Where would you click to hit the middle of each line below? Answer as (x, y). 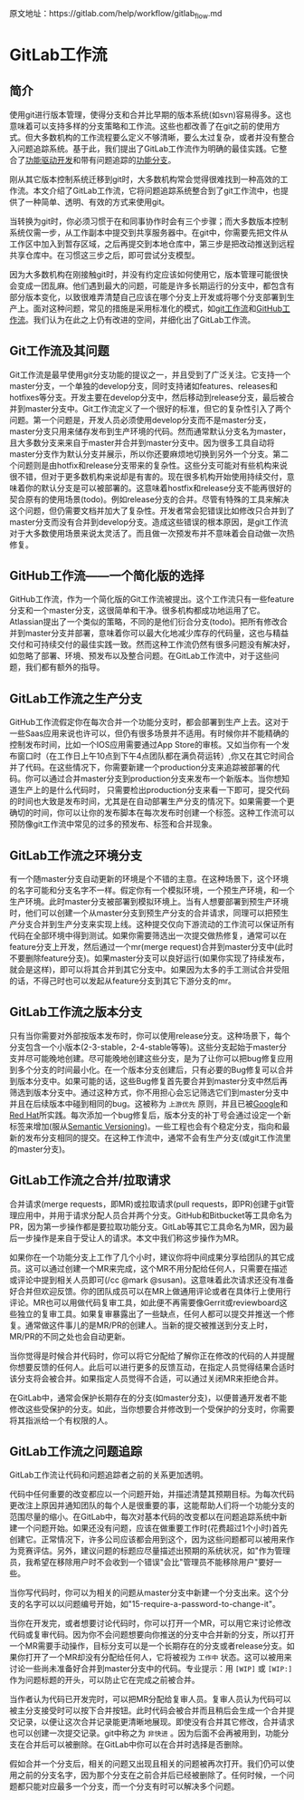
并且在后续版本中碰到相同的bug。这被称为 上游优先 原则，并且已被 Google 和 (149, 1103)
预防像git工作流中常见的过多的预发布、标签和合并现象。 (113, 824)
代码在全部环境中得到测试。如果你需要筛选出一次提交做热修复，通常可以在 (148, 935)
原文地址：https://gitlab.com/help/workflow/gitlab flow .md (116, 15)
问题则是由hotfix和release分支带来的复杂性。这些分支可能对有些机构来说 (152, 465)
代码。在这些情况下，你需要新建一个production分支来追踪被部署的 (148, 768)
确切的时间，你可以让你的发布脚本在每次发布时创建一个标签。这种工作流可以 (152, 813)
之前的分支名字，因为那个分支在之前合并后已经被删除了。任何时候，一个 (152, 1776)
